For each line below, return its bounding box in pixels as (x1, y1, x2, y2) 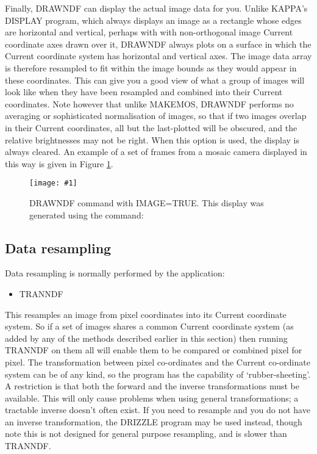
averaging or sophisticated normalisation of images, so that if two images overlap (5, 109, 307, 122)
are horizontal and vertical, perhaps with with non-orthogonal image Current (5, 26, 293, 38)
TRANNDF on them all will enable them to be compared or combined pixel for (5, 344, 302, 356)
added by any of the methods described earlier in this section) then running (5, 331, 288, 344)
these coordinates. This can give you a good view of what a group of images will (5, 73, 305, 86)
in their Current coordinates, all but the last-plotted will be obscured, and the (5, 121, 297, 134)
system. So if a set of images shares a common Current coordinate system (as (5, 320, 294, 333)
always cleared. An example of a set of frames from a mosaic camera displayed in (5, 145, 307, 158)
